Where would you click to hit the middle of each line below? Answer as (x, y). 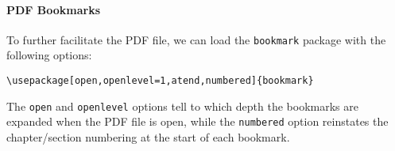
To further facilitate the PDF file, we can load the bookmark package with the (196, 39)
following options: (49, 55)
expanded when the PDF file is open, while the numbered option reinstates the (197, 121)
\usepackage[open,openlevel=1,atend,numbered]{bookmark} (160, 81)
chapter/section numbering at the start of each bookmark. (148, 137)
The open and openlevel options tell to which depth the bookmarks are (182, 106)
